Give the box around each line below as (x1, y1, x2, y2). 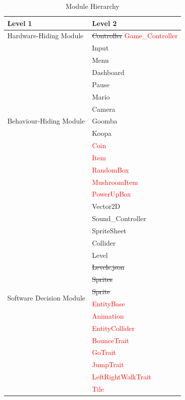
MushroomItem (92, 176, 138, 187)
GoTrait (92, 347, 116, 357)
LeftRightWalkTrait (92, 372, 151, 382)
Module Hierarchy (66, 1, 119, 11)
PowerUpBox (92, 189, 131, 199)
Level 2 (92, 18, 117, 28)
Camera (92, 103, 116, 114)
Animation (92, 310, 124, 321)
